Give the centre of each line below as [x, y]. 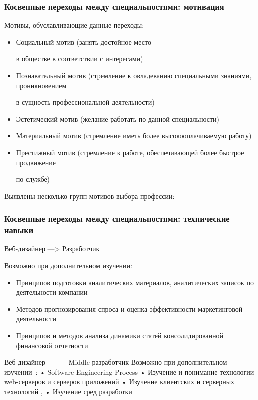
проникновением [41, 85]
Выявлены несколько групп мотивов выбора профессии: [89, 196]
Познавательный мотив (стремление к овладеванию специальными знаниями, [134, 75]
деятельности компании [52, 292]
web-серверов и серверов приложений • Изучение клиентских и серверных [119, 382]
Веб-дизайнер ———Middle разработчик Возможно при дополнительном [116, 362]
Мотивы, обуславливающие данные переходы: [74, 25]
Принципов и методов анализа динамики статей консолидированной [120, 336]
